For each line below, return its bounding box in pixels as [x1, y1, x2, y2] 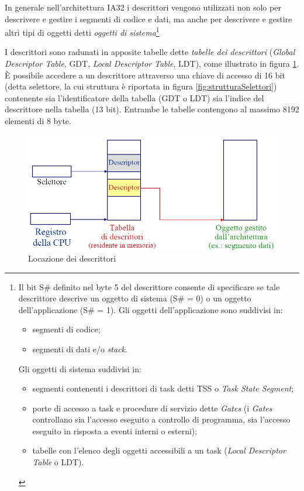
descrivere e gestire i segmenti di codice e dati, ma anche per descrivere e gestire [5, 12, 292, 25]
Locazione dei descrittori [28, 252, 116, 264]
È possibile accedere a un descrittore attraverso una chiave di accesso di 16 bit [5, 68, 285, 81]
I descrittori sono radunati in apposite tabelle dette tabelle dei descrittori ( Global [5, 46, 295, 58]
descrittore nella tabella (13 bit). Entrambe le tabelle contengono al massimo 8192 [5, 103, 299, 115]
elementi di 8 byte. [5, 115, 71, 126]
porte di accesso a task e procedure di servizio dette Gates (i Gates [32, 401, 272, 414]
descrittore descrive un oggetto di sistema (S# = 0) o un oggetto [18, 292, 251, 304]
